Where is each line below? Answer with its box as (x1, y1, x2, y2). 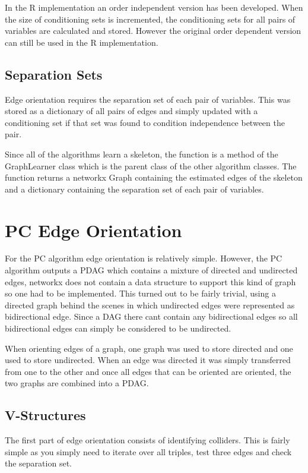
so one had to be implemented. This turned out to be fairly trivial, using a (5, 287, 276, 299)
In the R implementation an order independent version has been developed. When (5, 1, 303, 13)
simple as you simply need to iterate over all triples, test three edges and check (5, 445, 292, 458)
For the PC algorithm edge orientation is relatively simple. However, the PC (5, 252, 282, 264)
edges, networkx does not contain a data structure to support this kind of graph (5, 275, 296, 288)
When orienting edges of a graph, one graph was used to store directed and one (5, 342, 293, 354)
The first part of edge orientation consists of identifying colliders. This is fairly (5, 434, 290, 446)
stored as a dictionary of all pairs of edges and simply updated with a (5, 105, 258, 117)
